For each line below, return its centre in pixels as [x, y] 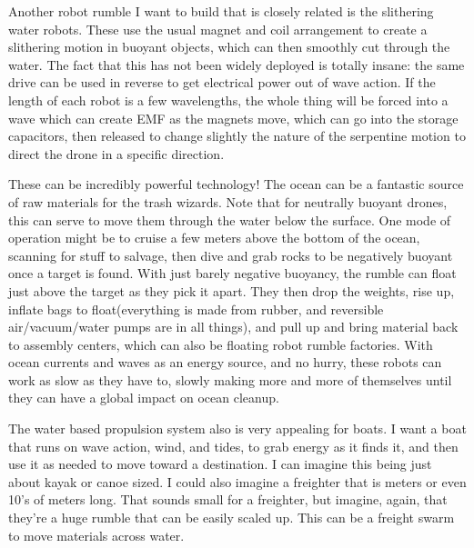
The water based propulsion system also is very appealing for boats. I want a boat [237, 428]
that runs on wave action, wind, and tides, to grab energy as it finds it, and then [233, 446]
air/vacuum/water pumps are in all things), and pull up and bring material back [233, 327]
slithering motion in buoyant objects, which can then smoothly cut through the [229, 47]
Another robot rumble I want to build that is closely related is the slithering [221, 11]
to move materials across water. [96, 535]
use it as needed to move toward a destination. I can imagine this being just [220, 464]
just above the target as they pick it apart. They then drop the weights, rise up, [232, 290]
